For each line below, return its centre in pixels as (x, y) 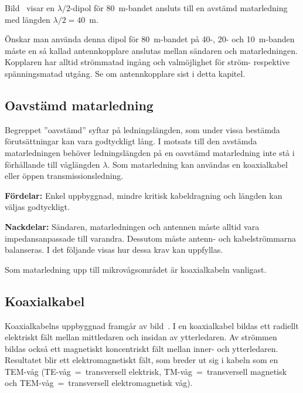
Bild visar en (30, 8)
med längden (28, 19)
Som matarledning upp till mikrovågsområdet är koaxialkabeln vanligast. (136, 269)
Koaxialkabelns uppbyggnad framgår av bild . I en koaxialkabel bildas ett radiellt (152, 325)
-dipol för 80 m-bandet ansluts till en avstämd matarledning (179, 8)
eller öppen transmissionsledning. (64, 176)
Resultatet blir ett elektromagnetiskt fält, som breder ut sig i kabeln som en (142, 360)
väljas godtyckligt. (37, 207)
